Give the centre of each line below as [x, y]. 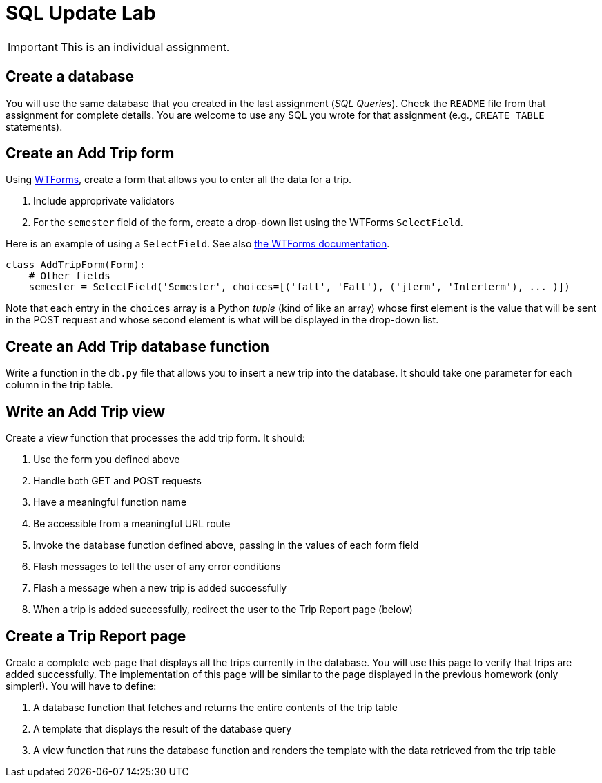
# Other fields [69, 276]
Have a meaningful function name [110, 502]
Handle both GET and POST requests [117, 481]
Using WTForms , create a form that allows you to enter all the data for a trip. [179, 180]
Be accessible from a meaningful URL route [132, 524]
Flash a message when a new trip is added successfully [160, 588]
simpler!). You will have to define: [81, 686]
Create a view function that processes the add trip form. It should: [155, 438]
